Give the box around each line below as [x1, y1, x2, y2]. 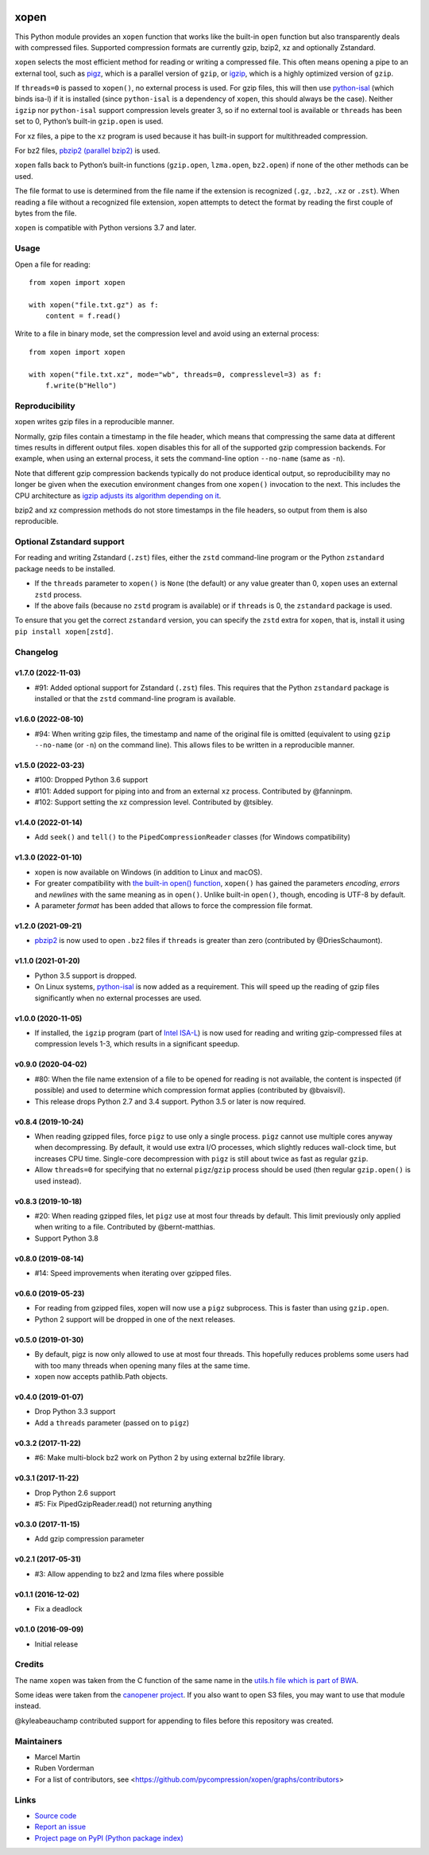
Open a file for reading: [14, 259, 91, 269]
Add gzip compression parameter [34, 1534, 145, 1544]
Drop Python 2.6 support [34, 1488, 116, 1498]
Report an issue [34, 1822, 87, 1832]
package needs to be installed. [14, 563, 115, 573]
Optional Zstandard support [14, 536, 125, 548]
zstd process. [34, 590, 83, 599]
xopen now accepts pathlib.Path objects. [34, 1372, 168, 1382]
